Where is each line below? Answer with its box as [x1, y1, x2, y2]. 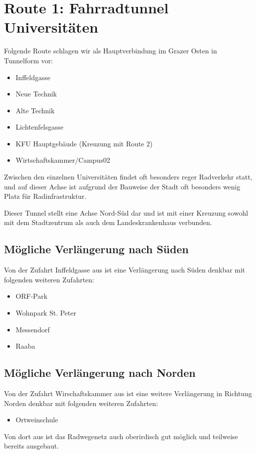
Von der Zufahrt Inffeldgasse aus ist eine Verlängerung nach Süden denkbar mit [4, 265, 245, 275]
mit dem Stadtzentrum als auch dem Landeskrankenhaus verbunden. [4, 217, 212, 227]
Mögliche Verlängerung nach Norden [4, 365, 196, 380]
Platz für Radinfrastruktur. [4, 191, 86, 201]
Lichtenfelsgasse [15, 122, 64, 132]
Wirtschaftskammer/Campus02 [15, 155, 110, 165]
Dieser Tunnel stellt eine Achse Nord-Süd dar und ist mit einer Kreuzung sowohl [4, 207, 248, 218]
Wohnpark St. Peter [15, 308, 77, 318]
